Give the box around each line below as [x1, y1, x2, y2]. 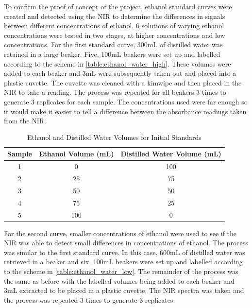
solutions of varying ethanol [141, 20, 224, 31]
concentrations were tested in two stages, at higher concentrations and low [4, 30, 225, 40]
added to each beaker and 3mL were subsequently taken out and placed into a [4, 68, 236, 78]
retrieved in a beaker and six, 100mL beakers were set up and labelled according [4, 257, 243, 267]
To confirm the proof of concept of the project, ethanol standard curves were [4, 1, 232, 11]
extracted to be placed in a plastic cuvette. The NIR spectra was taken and [19, 285, 244, 295]
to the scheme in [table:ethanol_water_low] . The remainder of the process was [4, 266, 238, 276]
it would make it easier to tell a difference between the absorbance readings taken [4, 106, 247, 116]
